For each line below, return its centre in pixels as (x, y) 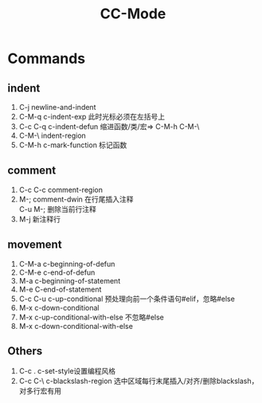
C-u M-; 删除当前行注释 (57, 209)
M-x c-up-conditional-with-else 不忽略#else (91, 317)
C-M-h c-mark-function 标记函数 (73, 145)
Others (25, 351)
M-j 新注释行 (40, 219)
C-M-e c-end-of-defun (57, 272)
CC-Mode (133, 14)
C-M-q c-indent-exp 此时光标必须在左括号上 (92, 117)
